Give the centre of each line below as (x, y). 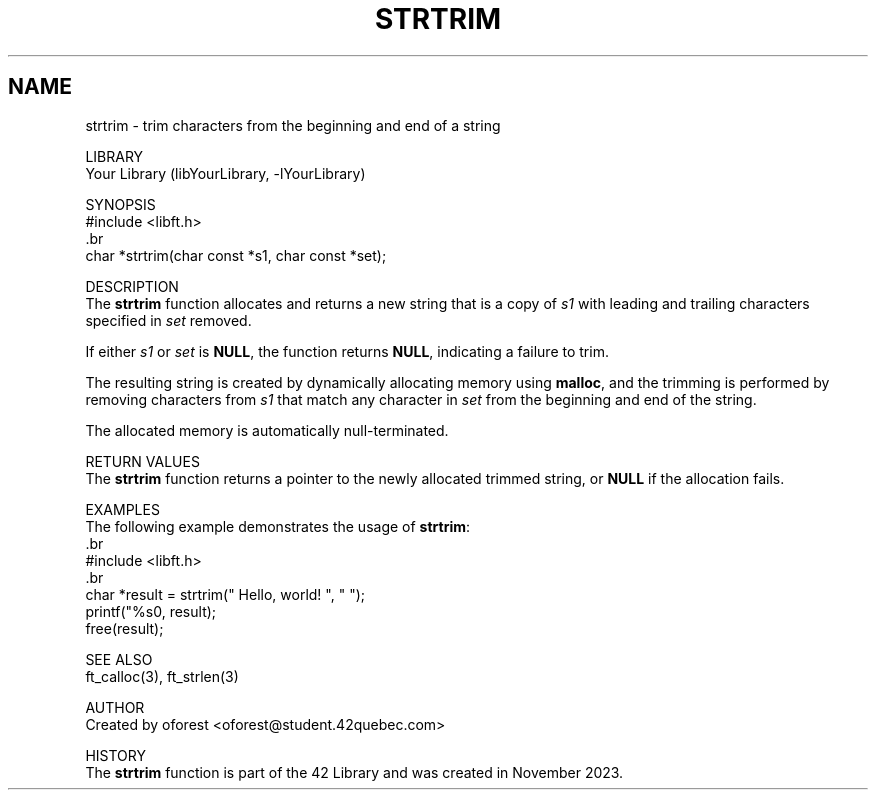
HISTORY (115, 755)
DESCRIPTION (132, 286)
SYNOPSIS (120, 204)
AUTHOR (115, 707)
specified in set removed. (168, 320)
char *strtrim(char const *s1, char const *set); (236, 255)
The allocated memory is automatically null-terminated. (267, 430)
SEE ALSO (119, 659)
